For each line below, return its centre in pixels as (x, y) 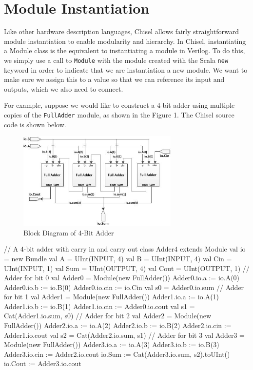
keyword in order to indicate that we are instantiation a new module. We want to (126, 69)
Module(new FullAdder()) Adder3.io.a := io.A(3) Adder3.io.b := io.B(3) (112, 344)
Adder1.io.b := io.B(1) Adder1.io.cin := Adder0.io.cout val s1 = (99, 306)
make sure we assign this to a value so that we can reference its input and (114, 79)
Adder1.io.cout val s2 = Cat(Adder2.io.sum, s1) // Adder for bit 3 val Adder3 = (124, 335)
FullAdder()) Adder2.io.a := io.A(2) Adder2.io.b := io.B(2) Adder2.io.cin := (118, 325)
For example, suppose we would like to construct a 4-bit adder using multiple (119, 105)
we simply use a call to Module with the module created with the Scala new (116, 60)
